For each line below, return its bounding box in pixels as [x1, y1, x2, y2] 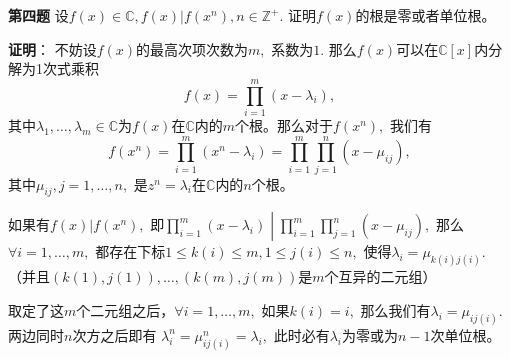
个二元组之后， [76, 299, 175, 320]
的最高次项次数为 [136, 38, 249, 59]
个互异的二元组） [324, 266, 437, 287]
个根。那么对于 [235, 114, 334, 135]
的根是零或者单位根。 [355, 5, 496, 25]
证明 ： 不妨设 [8, 38, 97, 59]
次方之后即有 [72, 324, 157, 345]
